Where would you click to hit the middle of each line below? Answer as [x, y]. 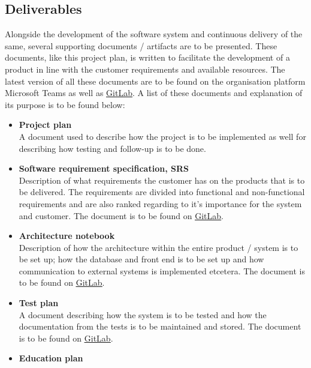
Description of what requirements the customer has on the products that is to [162, 180]
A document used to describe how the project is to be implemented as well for [162, 136]
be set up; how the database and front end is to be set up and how [141, 259]
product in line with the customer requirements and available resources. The [145, 69]
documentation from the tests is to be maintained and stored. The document [160, 326]
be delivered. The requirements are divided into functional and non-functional [162, 192]
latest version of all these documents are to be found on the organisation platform [155, 81]
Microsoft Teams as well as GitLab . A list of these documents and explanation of [154, 93]
